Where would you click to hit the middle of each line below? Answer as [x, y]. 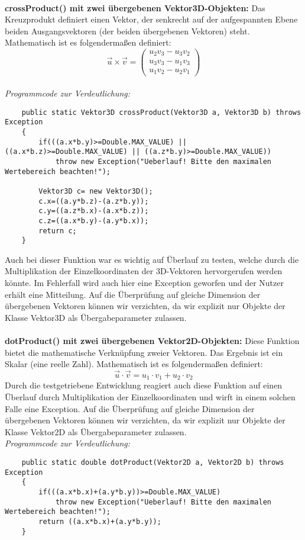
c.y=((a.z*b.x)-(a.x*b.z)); [94, 211]
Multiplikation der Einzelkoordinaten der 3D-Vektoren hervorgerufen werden [144, 271]
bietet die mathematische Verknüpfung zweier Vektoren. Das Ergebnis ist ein [144, 352]
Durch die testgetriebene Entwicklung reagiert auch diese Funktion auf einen [144, 385]
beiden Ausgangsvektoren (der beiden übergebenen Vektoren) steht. [127, 30]
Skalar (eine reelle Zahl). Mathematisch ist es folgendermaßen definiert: [134, 364]
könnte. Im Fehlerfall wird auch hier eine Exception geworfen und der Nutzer [144, 283]
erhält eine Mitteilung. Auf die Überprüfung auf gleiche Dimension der [133, 294]
